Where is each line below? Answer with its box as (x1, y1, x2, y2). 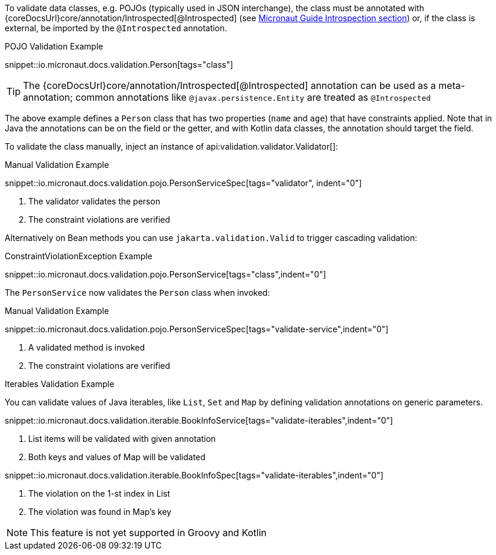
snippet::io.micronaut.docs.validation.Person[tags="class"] (5, 60, 234, 70)
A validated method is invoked (28, 342, 145, 352)
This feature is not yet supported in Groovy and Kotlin (30, 527, 267, 539)
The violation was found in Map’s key (28, 507, 172, 517)
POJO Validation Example (5, 41, 104, 51)
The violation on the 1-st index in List (28, 488, 171, 498)
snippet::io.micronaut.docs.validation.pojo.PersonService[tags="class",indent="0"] (5, 269, 327, 279)
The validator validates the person (28, 196, 161, 206)
